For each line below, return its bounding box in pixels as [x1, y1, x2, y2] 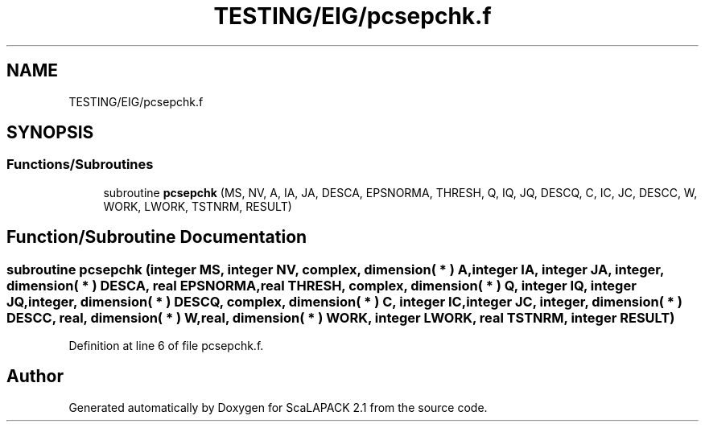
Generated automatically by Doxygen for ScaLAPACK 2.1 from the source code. [68, 400, 488, 414]
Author [6, 366, 64, 387]
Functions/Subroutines [6, 156, 154, 173]
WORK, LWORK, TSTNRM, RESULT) [103, 199, 292, 213]
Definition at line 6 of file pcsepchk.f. [68, 339, 264, 353]
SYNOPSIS [6, 122, 94, 143]
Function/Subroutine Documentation [6, 227, 307, 248]
